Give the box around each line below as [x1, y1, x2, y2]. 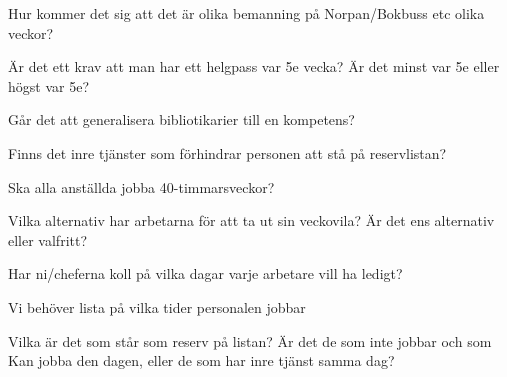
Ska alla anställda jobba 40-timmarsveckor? [8, 176, 275, 197]
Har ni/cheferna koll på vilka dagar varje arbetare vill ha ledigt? [8, 263, 403, 284]
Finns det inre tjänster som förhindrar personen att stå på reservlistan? [8, 142, 447, 163]
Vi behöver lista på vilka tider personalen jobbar [8, 296, 306, 317]
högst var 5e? [8, 75, 89, 96]
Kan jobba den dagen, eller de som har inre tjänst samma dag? [8, 350, 395, 371]
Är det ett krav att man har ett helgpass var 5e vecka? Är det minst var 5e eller [8, 56, 500, 77]
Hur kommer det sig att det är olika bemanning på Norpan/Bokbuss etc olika [8, 3, 485, 23]
